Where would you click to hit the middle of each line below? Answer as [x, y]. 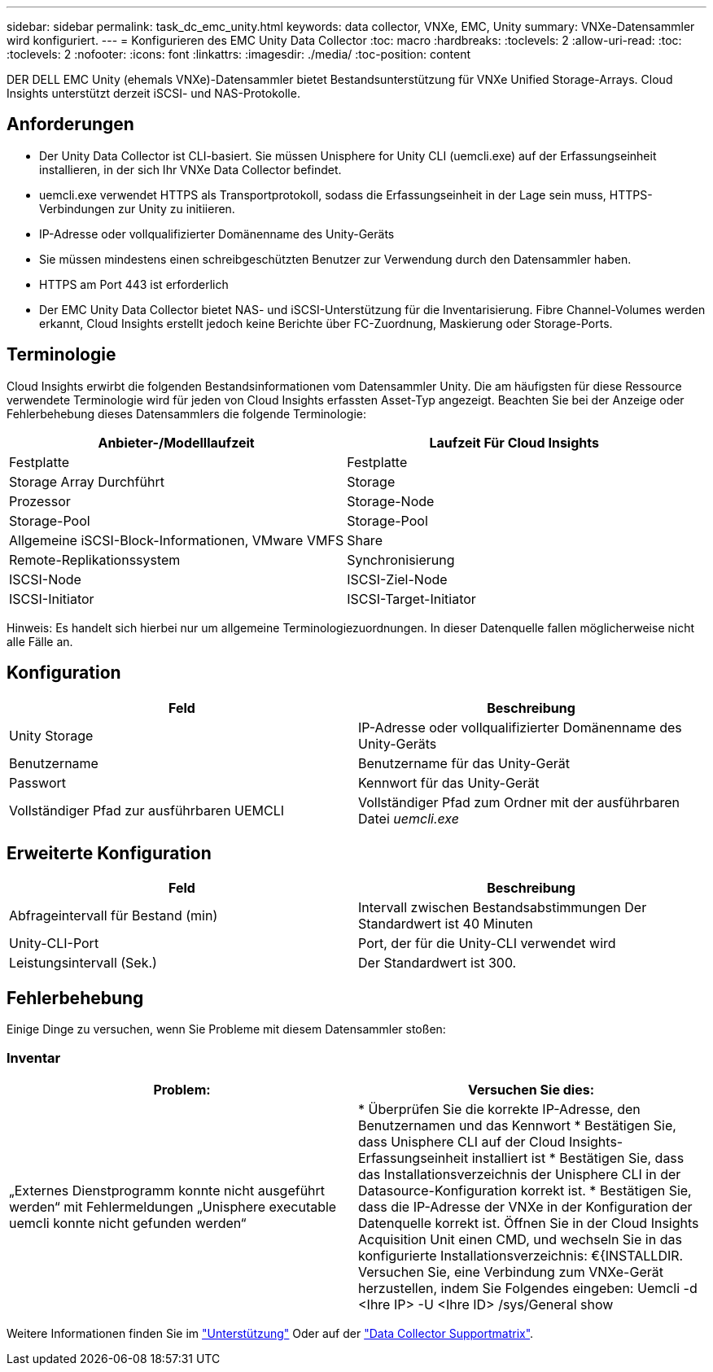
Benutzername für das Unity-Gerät [464, 763]
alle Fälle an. [40, 641]
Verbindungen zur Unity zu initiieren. [137, 208]
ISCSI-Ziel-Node [397, 579]
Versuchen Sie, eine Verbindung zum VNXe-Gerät [511, 1272]
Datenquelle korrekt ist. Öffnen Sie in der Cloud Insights [529, 1223]
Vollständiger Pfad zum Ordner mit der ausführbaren [519, 802]
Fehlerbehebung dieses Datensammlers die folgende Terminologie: [186, 413]
